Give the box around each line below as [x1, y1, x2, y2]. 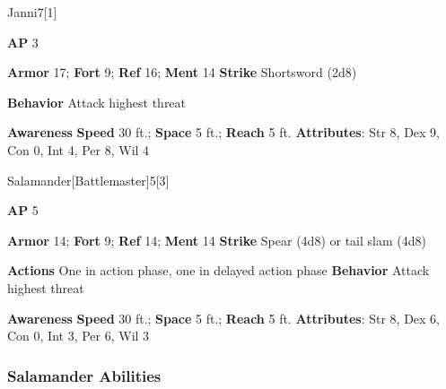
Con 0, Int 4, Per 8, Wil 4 [7, 140, 150, 159]
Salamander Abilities [7, 364, 162, 386]
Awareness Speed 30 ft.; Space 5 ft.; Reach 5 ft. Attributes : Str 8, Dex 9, [7, 123, 441, 142]
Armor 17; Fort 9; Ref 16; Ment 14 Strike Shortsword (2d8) [7, 63, 357, 82]
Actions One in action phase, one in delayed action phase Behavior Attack [7, 261, 430, 280]
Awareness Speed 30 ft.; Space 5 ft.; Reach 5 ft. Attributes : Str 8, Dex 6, [7, 308, 441, 327]
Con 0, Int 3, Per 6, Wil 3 [7, 326, 150, 345]
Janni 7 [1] [7, 3, 57, 21]
